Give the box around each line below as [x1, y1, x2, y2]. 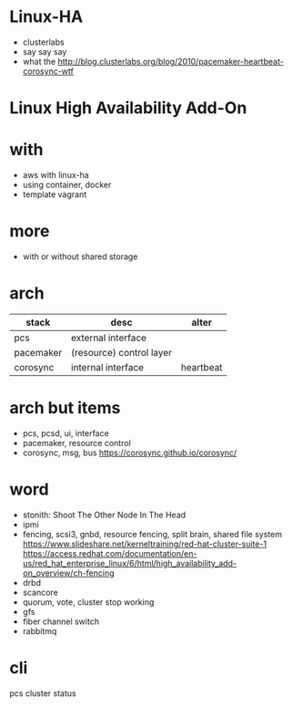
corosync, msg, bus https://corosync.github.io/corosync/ [22, 447, 237, 458]
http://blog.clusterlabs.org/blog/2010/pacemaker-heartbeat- [57, 56, 284, 67]
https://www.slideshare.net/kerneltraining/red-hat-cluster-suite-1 [22, 538, 267, 549]
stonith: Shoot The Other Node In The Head [22, 509, 187, 520]
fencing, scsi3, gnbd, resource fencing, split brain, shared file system [22, 528, 282, 539]
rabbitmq [22, 625, 57, 636]
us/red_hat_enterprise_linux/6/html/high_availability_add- [22, 557, 237, 568]
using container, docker [22, 180, 112, 191]
